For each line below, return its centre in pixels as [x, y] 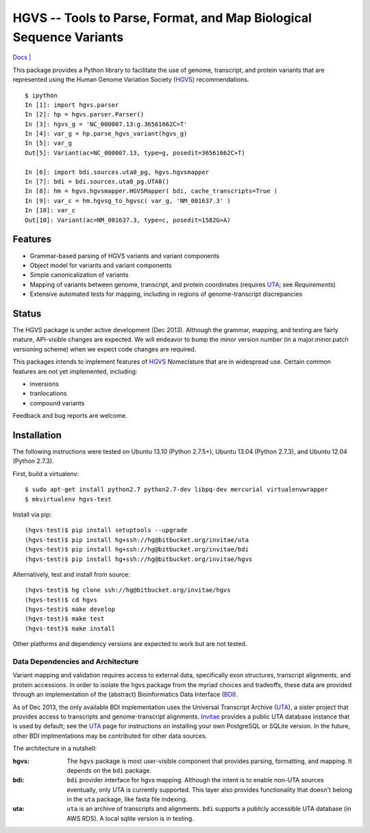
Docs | [22, 58]
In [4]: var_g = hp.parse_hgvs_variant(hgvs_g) [106, 134]
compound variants [57, 403]
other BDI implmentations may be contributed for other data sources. [110, 736]
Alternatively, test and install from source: [71, 574]
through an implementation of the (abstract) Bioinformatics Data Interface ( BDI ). [125, 695]
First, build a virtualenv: [46, 473]
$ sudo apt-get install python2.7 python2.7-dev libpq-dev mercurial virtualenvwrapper [177, 489]
